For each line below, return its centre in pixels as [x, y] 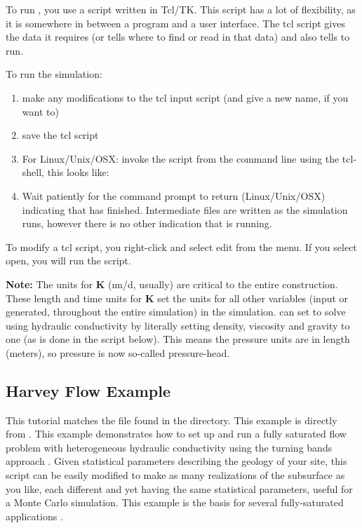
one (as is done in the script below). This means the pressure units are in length [178, 339]
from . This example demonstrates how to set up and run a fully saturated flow [176, 434]
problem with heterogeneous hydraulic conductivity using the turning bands [169, 447]
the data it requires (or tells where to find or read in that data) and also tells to [178, 37]
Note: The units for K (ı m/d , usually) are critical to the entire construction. [172, 284]
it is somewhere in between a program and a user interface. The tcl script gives [175, 23]
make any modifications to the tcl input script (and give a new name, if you [185, 97]
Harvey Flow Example [88, 390]
